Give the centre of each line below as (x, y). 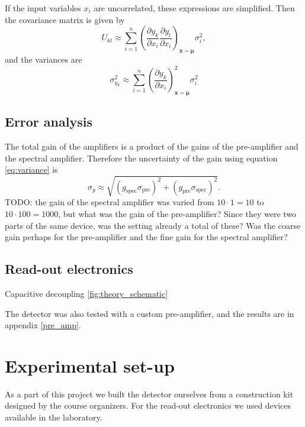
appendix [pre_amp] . (43, 325)
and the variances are (44, 59)
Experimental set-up (90, 365)
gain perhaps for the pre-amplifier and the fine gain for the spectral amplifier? (146, 237)
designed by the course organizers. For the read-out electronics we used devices (148, 405)
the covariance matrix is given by (65, 19)
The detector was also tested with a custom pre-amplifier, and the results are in (150, 313)
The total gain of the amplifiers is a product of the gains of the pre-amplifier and (152, 146)
